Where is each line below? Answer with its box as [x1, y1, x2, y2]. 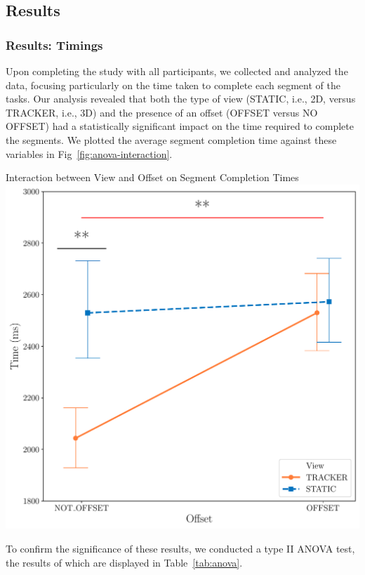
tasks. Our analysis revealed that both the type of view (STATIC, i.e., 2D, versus [6, 91, 356, 106]
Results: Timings [6, 36, 103, 53]
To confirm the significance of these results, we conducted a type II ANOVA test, [6, 541, 355, 556]
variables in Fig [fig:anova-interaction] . [6, 146, 173, 161]
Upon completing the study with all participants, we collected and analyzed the [6, 64, 348, 78]
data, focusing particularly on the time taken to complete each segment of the [6, 77, 340, 92]
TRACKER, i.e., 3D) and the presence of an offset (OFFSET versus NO [6, 105, 318, 119]
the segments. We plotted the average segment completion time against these [6, 132, 337, 147]
